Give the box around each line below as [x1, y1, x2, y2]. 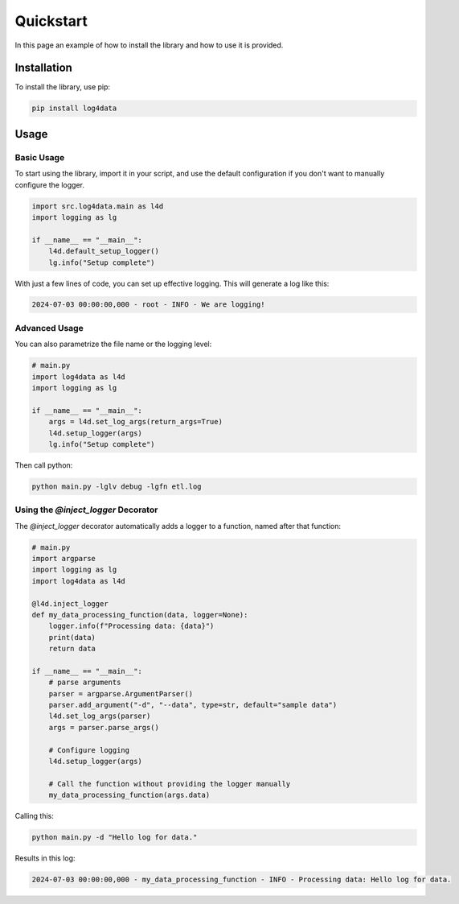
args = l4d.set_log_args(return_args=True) [48, 417, 223, 427]
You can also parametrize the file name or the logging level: [14, 339, 212, 349]
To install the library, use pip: [14, 82, 111, 92]
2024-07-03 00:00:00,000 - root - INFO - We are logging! [31, 300, 265, 309]
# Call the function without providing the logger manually [48, 779, 291, 788]
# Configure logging [48, 745, 130, 754]
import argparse [31, 554, 96, 563]
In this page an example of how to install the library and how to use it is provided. [14, 40, 284, 50]
